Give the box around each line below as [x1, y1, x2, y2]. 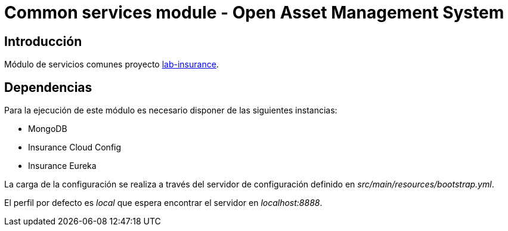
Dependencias [4, 79, 92, 95]
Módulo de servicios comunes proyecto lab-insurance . [4, 59, 219, 70]
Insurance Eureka [28, 161, 97, 171]
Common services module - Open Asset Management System [4, 2, 504, 23]
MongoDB [28, 124, 67, 134]
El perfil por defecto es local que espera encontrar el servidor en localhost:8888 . [4, 198, 323, 208]
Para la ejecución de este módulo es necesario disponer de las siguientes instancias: [4, 105, 337, 116]
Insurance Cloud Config [28, 142, 122, 153]
